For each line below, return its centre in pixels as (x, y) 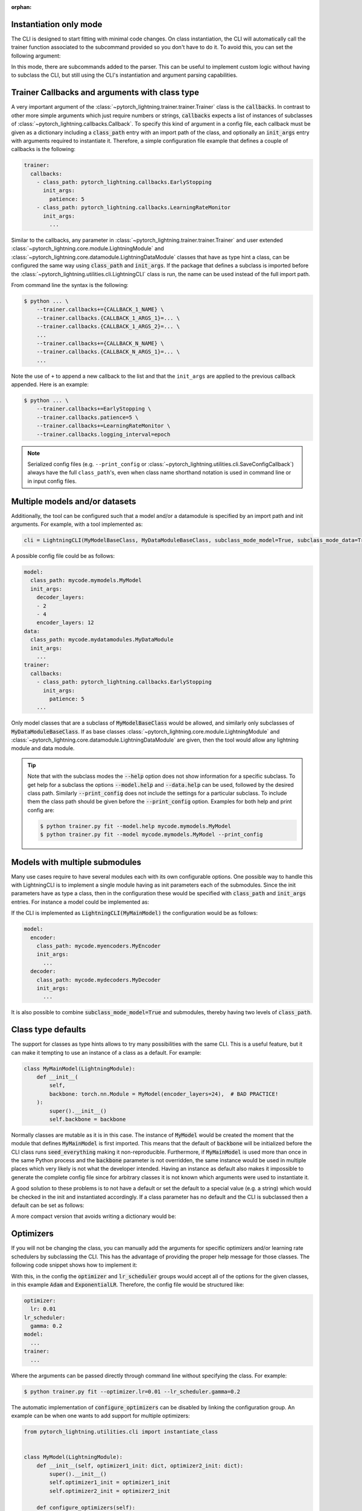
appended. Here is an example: (50, 384)
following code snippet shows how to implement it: (74, 1265)
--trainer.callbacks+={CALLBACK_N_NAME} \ (100, 343)
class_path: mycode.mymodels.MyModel (86, 581)
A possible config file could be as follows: (63, 556)
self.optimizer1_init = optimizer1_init (110, 1483)
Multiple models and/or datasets (74, 501)
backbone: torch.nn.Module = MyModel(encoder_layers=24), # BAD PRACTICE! (164, 1094)
